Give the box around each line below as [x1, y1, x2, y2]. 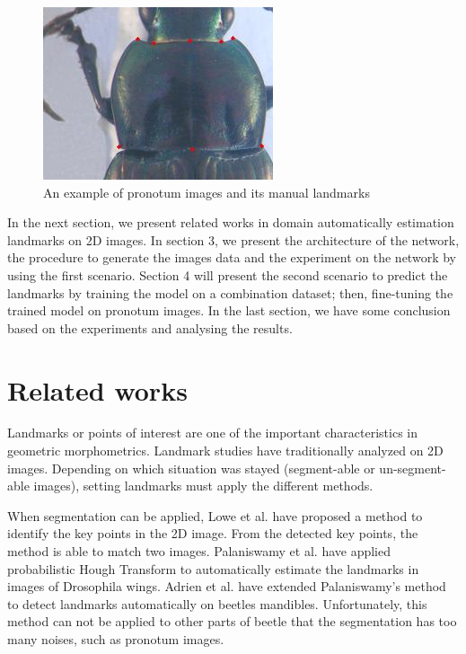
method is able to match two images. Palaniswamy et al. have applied [7, 542, 391, 561]
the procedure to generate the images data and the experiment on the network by [7, 248, 456, 267]
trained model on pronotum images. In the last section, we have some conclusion [7, 301, 451, 320]
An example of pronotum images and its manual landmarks [43, 182, 370, 201]
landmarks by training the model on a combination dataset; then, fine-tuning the [7, 283, 453, 302]
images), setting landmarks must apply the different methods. [33, 476, 374, 495]
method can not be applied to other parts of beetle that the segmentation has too [7, 612, 457, 631]
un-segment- [379, 458, 446, 477]
